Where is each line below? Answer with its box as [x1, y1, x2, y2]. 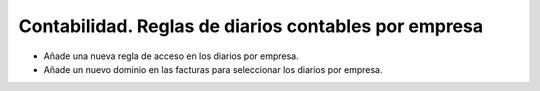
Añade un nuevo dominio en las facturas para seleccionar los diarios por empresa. [43, 63, 384, 75]
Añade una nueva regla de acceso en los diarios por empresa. [43, 50, 299, 62]
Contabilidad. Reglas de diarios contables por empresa [18, 15, 484, 37]
